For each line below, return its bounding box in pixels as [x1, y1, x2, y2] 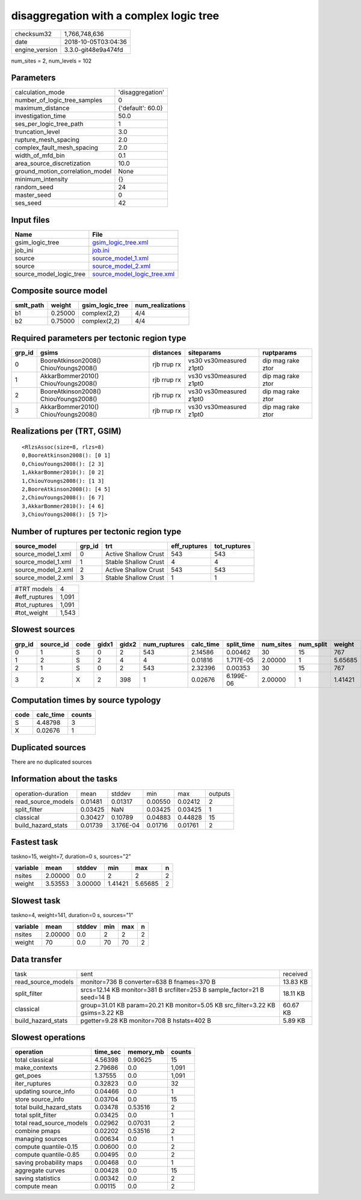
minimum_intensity [14, 175, 69, 184]
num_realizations [135, 301, 186, 309]
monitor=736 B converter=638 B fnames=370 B [80, 977, 216, 986]
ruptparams [262, 349, 297, 356]
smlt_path [14, 301, 45, 309]
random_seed [14, 183, 54, 191]
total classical [14, 1055, 54, 1064]
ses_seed [14, 199, 42, 207]
